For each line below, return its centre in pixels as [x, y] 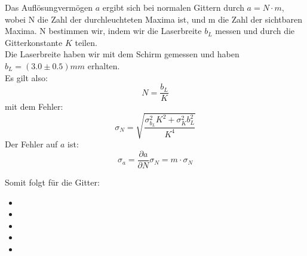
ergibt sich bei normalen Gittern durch [173, 7]
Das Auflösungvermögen [49, 7]
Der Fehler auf [31, 144]
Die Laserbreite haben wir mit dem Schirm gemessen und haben [122, 54]
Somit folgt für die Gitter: [52, 182]
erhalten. [104, 65]
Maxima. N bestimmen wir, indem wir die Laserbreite [103, 31]
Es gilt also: [26, 77]
